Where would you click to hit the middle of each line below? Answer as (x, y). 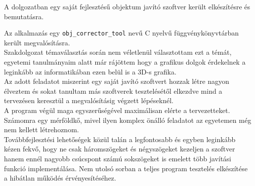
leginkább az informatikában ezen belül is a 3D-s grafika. (90, 71)
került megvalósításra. (37, 42)
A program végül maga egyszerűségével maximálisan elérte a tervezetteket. (117, 110)
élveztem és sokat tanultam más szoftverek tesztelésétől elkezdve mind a (113, 91)
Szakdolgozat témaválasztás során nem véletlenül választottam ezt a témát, (118, 52)
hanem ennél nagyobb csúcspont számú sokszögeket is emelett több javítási (118, 158)
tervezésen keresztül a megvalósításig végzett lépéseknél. (89, 100)
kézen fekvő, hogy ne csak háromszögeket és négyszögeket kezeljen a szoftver (120, 149)
